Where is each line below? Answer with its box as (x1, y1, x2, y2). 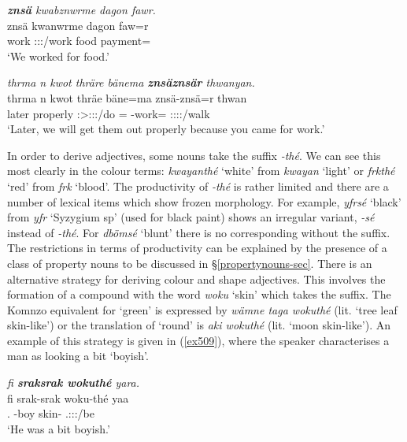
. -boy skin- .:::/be (7, 405, 94, 422)
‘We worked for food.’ (7, 47, 109, 64)
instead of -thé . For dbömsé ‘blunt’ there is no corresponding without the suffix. (7, 224, 390, 240)
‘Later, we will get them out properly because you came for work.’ (7, 121, 325, 137)
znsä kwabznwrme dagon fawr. (7, 2, 156, 17)
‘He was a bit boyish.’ (7, 420, 110, 436)
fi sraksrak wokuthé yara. (7, 374, 140, 391)
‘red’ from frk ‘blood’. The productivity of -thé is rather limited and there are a (7, 177, 389, 194)
